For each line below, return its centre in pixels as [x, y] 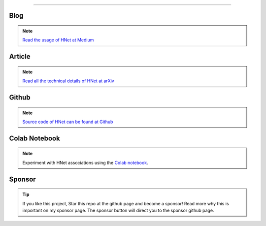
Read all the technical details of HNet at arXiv [68, 81]
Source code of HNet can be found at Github [68, 122]
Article [20, 57]
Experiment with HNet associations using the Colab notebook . [85, 162]
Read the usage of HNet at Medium [58, 40]
